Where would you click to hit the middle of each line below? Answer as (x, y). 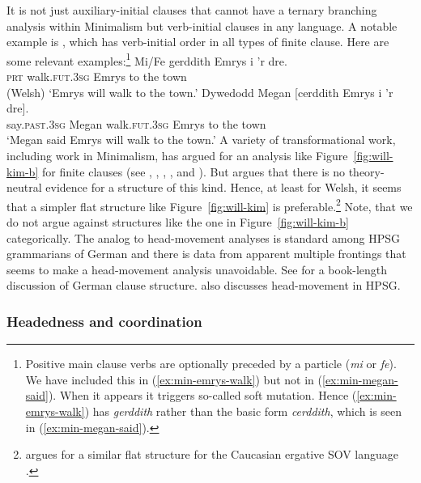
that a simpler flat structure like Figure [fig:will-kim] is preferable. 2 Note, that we (210, 205)
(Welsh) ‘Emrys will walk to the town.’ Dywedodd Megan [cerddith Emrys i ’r (200, 92)
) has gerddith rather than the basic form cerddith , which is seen (243, 411)
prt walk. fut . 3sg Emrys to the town (97, 76)
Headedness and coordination (104, 321)
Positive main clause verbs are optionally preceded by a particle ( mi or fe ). (211, 364)
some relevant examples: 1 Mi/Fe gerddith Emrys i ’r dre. (147, 59)
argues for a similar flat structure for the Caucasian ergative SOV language (212, 454)
